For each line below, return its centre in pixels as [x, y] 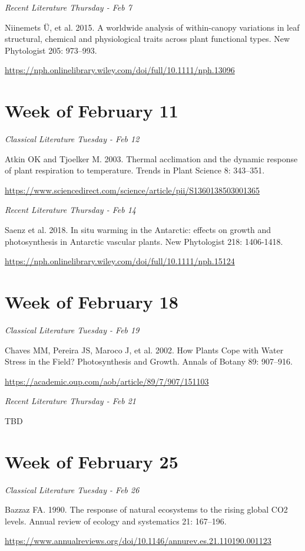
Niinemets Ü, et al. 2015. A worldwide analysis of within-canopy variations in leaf [152, 27]
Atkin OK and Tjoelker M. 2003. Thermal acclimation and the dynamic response [151, 158]
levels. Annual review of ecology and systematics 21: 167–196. [116, 521]
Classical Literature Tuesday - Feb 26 [72, 489]
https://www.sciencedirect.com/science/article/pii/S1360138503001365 [132, 190]
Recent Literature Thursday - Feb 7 [68, 7]
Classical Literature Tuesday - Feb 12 [72, 139]
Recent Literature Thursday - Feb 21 [70, 401]
